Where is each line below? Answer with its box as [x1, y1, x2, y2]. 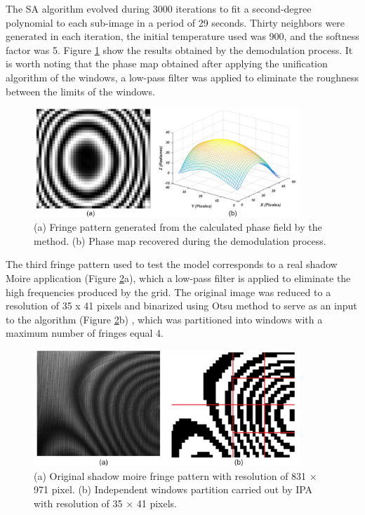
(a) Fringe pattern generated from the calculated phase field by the [34, 220, 322, 234]
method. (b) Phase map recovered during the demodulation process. [34, 233, 326, 248]
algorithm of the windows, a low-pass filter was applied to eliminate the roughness [6, 69, 359, 84]
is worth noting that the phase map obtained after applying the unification [6, 56, 328, 71]
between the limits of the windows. [6, 83, 155, 98]
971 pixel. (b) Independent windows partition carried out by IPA [34, 482, 313, 497]
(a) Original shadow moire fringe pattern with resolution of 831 [34, 468, 307, 483]
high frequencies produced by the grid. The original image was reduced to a [6, 284, 331, 299]
